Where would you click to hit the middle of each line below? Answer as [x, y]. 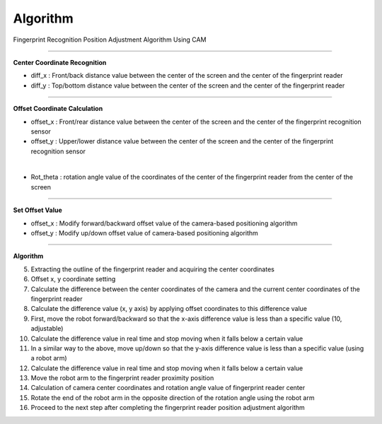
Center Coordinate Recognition [60, 62]
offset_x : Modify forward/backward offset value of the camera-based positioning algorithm [164, 223]
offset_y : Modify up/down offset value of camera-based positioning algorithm [144, 233]
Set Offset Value [38, 210]
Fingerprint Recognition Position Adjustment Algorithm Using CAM [110, 40]
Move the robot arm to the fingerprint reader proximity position [122, 378]
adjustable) [47, 329]
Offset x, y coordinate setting [73, 279]
